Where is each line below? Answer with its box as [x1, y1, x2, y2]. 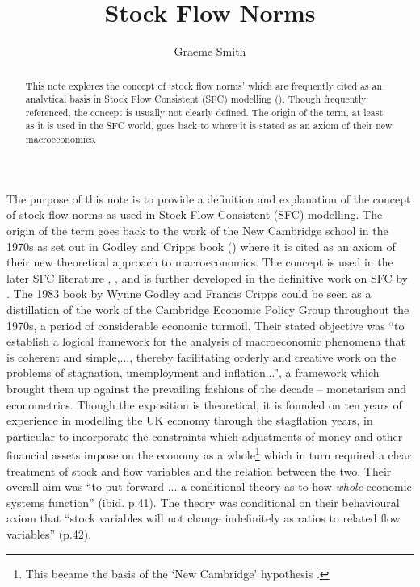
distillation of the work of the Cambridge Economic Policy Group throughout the [6, 300, 409, 317]
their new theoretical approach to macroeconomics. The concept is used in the [6, 254, 393, 270]
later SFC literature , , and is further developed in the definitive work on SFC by [6, 269, 408, 286]
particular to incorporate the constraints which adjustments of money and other [6, 427, 403, 444]
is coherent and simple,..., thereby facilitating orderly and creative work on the [6, 348, 397, 365]
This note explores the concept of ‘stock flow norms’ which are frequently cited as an [25, 78, 383, 92]
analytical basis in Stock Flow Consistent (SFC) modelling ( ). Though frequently [25, 92, 367, 106]
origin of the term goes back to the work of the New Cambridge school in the [6, 221, 388, 238]
